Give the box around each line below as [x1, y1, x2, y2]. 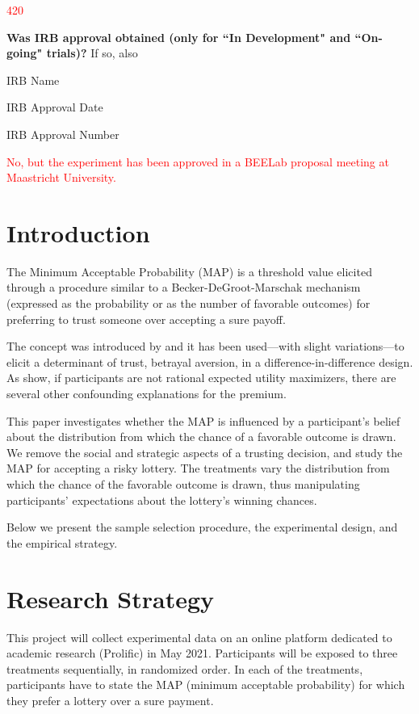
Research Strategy [6, 582, 215, 615]
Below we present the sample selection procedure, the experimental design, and [6, 519, 398, 535]
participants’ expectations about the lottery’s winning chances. [6, 491, 317, 508]
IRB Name [6, 71, 60, 88]
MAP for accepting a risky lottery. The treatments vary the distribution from [6, 460, 390, 477]
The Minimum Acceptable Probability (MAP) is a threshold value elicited [6, 262, 372, 279]
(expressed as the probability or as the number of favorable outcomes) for [6, 295, 371, 312]
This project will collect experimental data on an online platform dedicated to [6, 628, 392, 645]
